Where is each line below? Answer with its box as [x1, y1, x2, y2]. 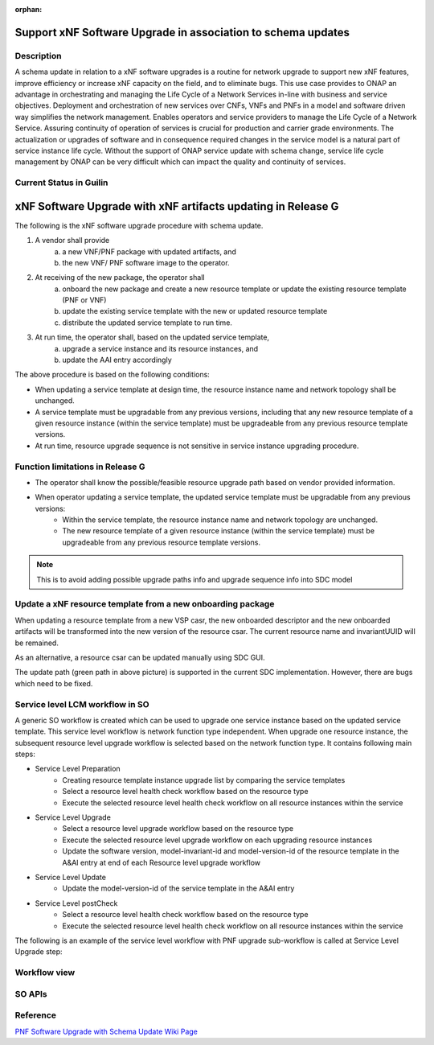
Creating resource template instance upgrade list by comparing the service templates [62, 775, 346, 784]
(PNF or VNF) [62, 295, 107, 305]
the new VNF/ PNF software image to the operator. [62, 257, 230, 267]
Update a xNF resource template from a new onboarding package [14, 599, 275, 610]
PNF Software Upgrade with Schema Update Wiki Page [14, 1026, 199, 1036]
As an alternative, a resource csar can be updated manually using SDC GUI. [14, 652, 265, 662]
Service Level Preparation [35, 764, 121, 774]
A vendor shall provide [35, 236, 110, 245]
